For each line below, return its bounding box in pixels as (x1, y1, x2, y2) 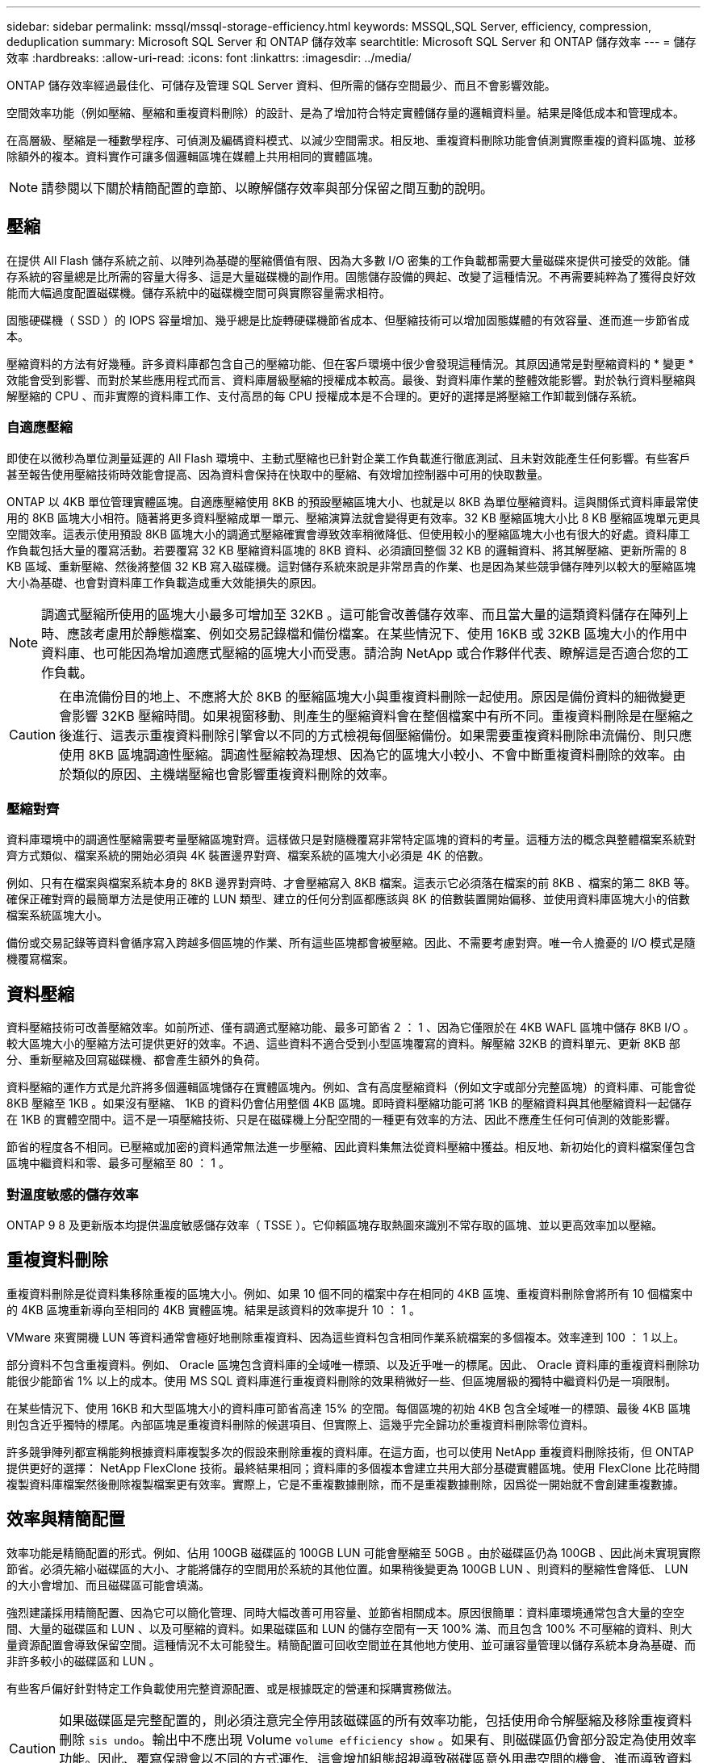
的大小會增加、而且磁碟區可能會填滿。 (6, 1577, 210, 1592)
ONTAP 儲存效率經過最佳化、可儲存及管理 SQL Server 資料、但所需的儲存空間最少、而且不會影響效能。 (6, 78, 556, 92)
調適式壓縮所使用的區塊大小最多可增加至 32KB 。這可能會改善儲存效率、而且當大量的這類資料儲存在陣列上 (41, 605, 688, 622)
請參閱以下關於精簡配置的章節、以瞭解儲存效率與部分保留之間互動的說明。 (41, 180, 494, 196)
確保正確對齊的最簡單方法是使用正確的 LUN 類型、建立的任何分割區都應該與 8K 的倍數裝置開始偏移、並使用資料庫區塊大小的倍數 (6, 892, 690, 907)
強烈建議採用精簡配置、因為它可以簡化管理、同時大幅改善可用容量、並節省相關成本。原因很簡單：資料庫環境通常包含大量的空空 (6, 1605, 684, 1619)
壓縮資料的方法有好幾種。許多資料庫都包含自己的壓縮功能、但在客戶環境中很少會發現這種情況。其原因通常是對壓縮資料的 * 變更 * (6, 356, 694, 371)
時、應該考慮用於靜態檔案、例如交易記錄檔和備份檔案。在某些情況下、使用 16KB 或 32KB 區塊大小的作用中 (41, 625, 688, 642)
